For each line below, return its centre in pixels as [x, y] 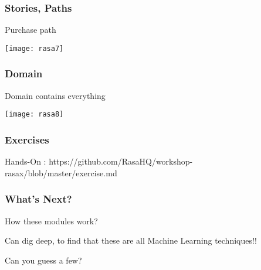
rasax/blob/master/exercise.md [61, 172]
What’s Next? [38, 199]
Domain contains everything [55, 95]
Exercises [27, 139]
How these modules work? [51, 221]
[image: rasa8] [34, 115]
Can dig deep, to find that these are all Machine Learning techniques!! [131, 240]
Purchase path [30, 30]
